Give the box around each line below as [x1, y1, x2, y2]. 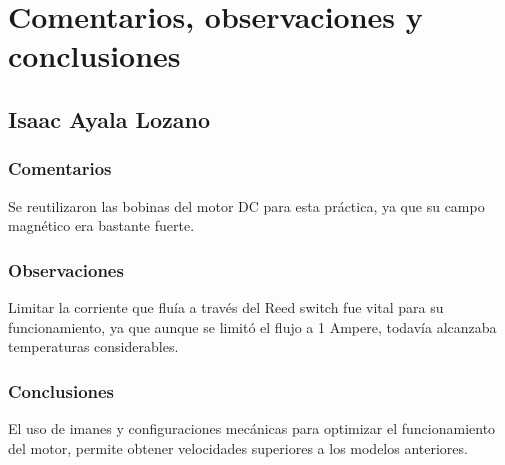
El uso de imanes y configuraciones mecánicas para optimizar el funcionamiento [8, 417, 496, 438]
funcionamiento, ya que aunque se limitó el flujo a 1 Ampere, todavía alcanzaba [8, 316, 497, 337]
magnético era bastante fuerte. [8, 215, 195, 236]
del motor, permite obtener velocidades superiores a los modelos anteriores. [8, 437, 468, 458]
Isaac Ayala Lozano [8, 103, 211, 134]
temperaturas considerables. [8, 336, 179, 357]
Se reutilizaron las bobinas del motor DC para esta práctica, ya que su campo [8, 195, 485, 216]
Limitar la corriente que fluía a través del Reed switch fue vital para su [8, 296, 444, 317]
